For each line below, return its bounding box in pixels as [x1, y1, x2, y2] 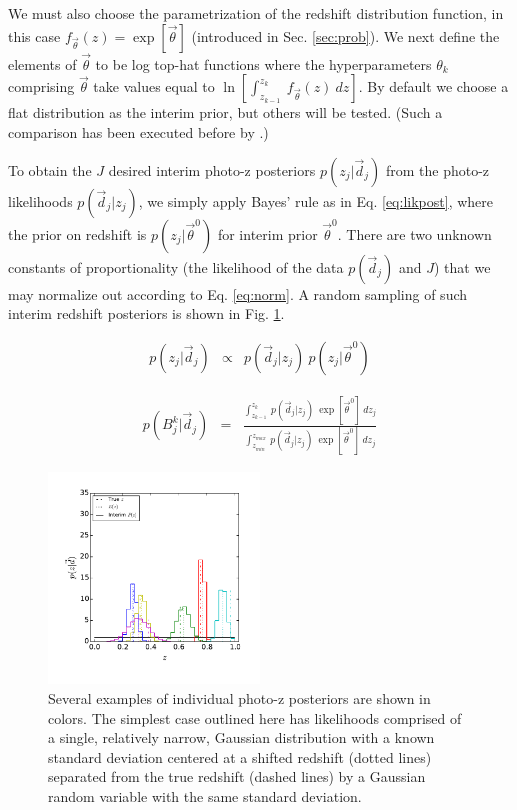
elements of [8, 53, 77, 74]
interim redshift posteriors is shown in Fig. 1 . [8, 303, 285, 324]
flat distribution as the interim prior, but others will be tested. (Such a [8, 102, 443, 123]
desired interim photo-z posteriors [108, 159, 316, 180]
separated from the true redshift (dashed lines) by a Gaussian [48, 766, 426, 787]
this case [8, 25, 61, 46]
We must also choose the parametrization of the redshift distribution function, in [8, 3, 504, 23]
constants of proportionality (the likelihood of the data [8, 256, 344, 277]
